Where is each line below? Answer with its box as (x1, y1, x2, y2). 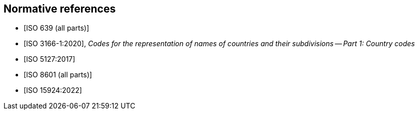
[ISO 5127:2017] (24, 55, 75, 64)
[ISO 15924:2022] (24, 86, 82, 95)
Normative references (4, 3, 116, 15)
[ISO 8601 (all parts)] (24, 70, 92, 79)
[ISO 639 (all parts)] (24, 24, 89, 33)
